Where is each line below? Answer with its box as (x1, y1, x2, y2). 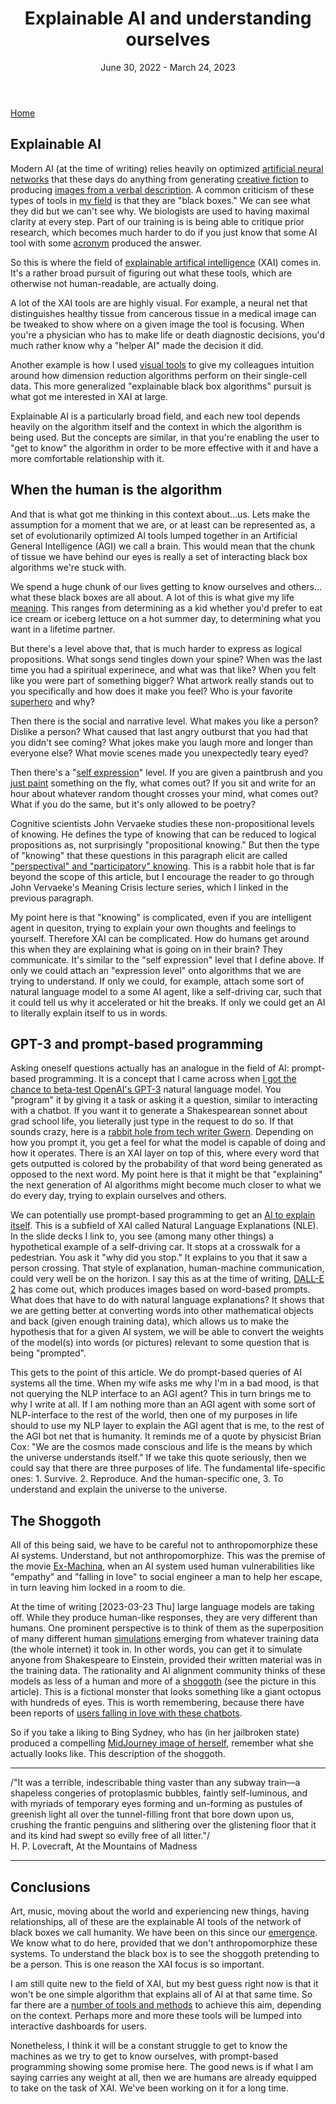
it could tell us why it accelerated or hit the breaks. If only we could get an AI (10, 996, 326, 1008)
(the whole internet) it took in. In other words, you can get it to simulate (10, 1643, 303, 1656)
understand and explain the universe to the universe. (10, 1483, 228, 1496)
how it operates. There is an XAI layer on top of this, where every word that (10, 1147, 320, 1159)
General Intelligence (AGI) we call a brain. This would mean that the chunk (10, 540, 316, 552)
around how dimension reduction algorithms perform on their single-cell (10, 369, 308, 381)
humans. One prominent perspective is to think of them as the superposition (10, 1622, 324, 1634)
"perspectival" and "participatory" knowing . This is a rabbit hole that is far (10, 860, 315, 872)
